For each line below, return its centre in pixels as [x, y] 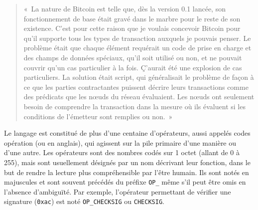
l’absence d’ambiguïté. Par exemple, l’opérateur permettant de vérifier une [118, 191]
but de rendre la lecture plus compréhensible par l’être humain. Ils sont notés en [127, 172]
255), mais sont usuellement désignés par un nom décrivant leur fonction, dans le [127, 162]
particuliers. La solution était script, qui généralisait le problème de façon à [139, 77]
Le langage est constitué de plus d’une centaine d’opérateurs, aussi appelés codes [127, 133]
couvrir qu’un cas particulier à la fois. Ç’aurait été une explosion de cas [133, 67]
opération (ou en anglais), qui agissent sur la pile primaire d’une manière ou [120, 142]
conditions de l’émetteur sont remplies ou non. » [98, 116]
